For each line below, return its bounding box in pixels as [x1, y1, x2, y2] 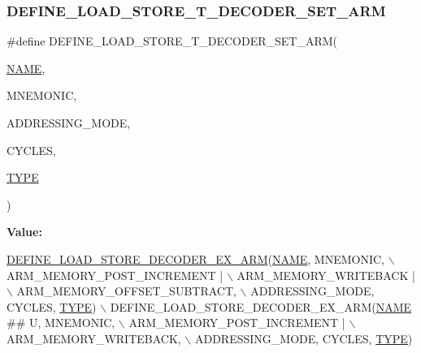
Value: [7, 223, 42, 240]
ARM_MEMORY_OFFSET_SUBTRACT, [16, 282, 237, 299]
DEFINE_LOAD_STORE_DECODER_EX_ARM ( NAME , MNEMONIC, [7, 250, 385, 267]
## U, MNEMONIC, [7, 314, 115, 331]
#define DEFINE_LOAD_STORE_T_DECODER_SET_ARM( [7, 32, 338, 50]
